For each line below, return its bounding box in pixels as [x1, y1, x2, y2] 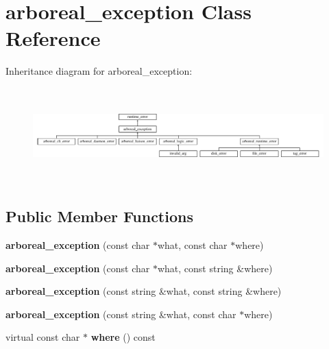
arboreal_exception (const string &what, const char [5, 306, 236, 321]
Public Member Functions [5, 206, 193, 227]
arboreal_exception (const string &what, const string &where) [5, 284, 282, 298]
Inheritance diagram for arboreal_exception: [5, 64, 193, 78]
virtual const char [5, 330, 80, 344]
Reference [5, 24, 101, 52]
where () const [90, 330, 156, 344]
